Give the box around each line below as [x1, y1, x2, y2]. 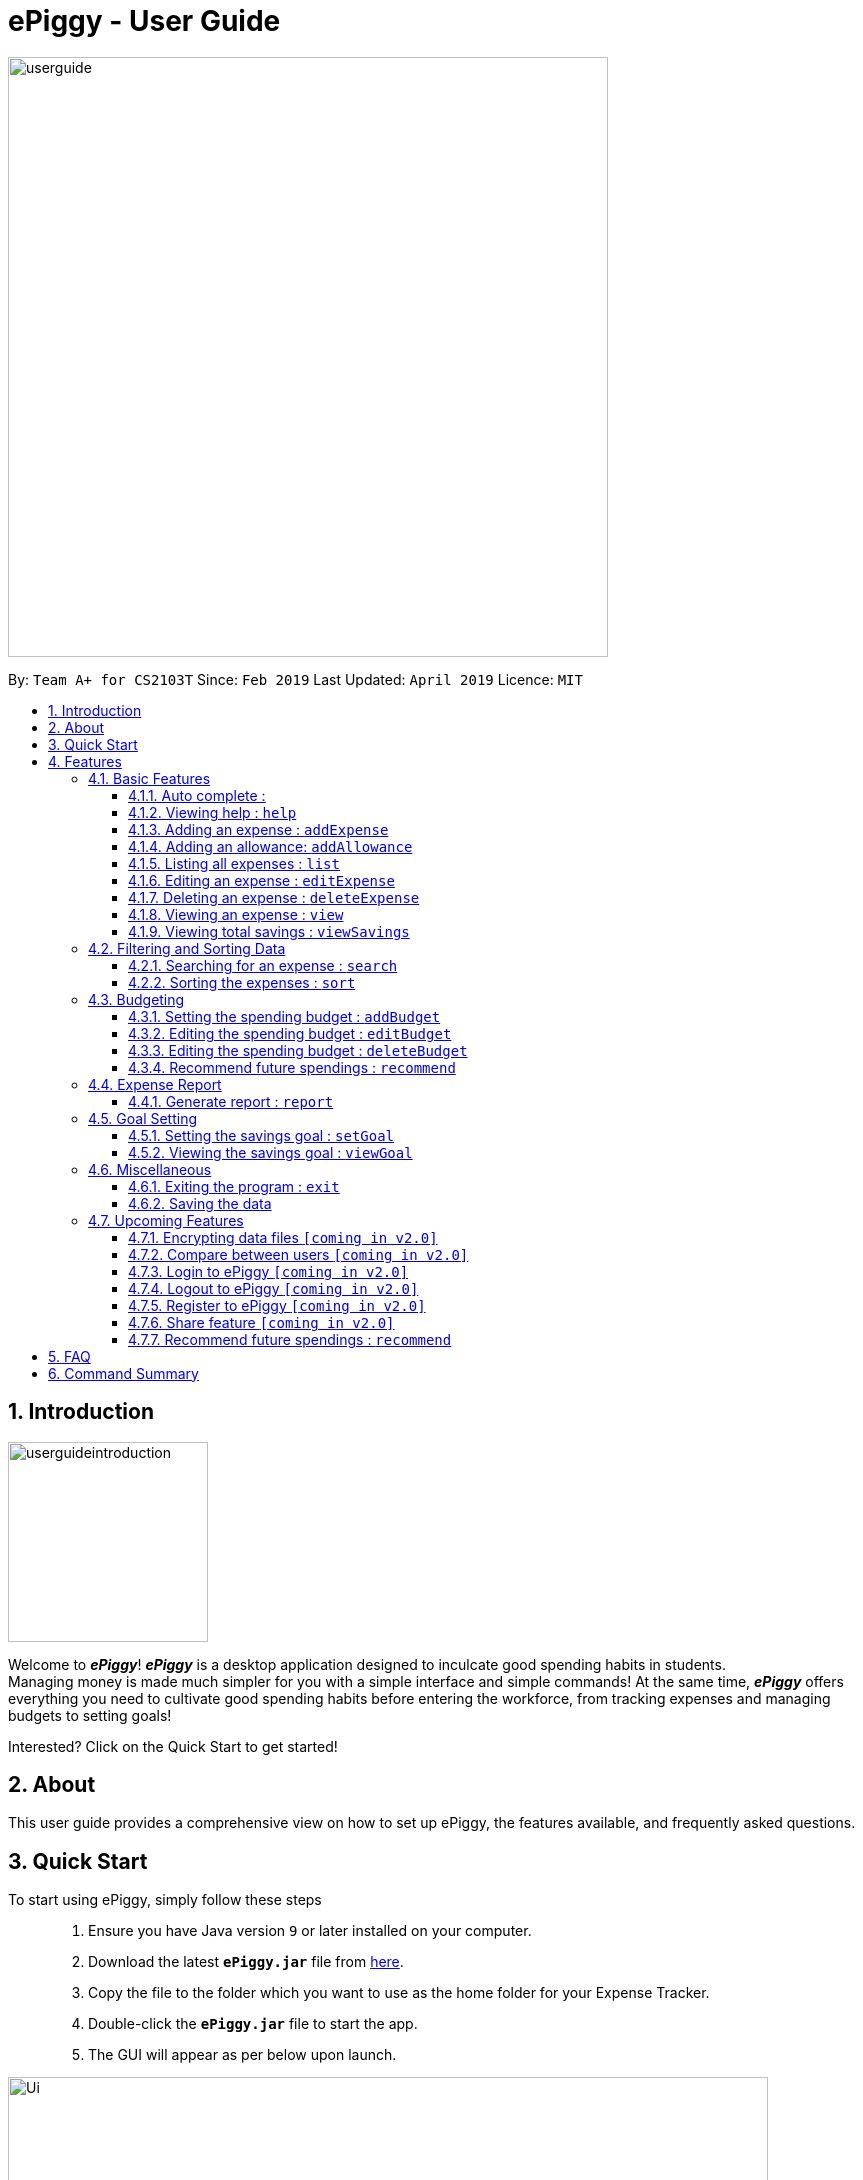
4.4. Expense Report [88, 1075, 222, 1093]
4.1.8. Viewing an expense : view [128, 905, 344, 923]
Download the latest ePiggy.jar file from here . [88, 1953, 404, 1971]
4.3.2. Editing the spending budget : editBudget [128, 1024, 452, 1042]
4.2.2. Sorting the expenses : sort [128, 973, 356, 991]
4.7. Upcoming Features [88, 1211, 244, 1229]
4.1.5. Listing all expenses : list [128, 854, 340, 872]
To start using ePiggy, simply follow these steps [8, 1891, 322, 1909]
